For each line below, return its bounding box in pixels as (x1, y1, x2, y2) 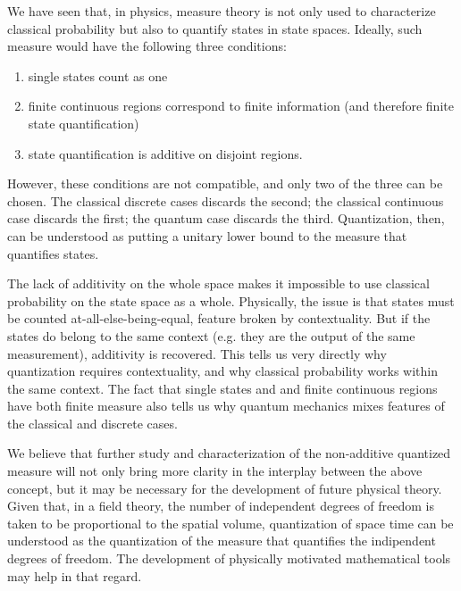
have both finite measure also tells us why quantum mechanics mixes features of (7, 396, 445, 415)
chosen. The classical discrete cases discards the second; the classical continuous (7, 191, 444, 210)
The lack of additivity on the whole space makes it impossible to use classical (7, 274, 430, 293)
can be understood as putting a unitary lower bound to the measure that (7, 226, 407, 245)
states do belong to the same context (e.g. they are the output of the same (7, 326, 415, 345)
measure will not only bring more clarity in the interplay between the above (7, 462, 423, 480)
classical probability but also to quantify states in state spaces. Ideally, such (7, 19, 423, 37)
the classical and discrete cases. (7, 413, 178, 432)
